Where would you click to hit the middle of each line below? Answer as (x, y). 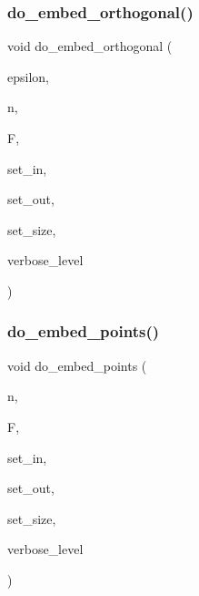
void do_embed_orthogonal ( (90, 46)
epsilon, (28, 76)
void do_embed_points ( (77, 365)
